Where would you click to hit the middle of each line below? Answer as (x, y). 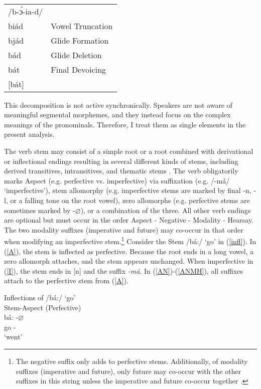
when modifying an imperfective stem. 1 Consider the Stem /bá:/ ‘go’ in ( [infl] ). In (130, 240)
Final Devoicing (79, 69)
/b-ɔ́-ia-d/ (26, 11)
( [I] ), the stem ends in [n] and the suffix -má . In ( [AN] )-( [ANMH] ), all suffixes (123, 270)
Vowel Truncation (82, 26)
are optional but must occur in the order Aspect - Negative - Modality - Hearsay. (129, 220)
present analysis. (29, 134)
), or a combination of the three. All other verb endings (166, 210)
